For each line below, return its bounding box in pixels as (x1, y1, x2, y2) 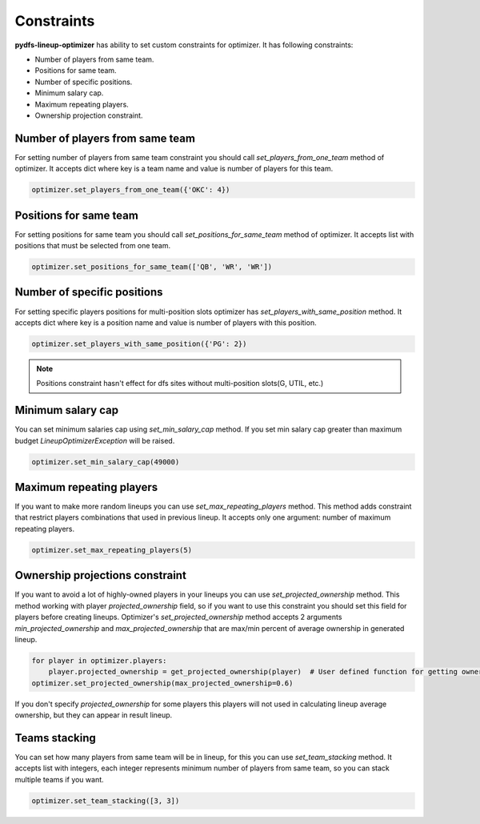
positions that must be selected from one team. (14, 241, 171, 251)
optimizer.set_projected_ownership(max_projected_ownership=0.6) (31, 678, 294, 688)
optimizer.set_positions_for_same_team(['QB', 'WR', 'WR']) (31, 263, 273, 271)
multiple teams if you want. (14, 774, 104, 784)
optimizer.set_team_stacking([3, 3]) (31, 796, 180, 805)
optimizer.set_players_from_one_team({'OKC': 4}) (31, 185, 230, 195)
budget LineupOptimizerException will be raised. (14, 436, 175, 445)
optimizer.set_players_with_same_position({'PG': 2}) (31, 339, 247, 348)
